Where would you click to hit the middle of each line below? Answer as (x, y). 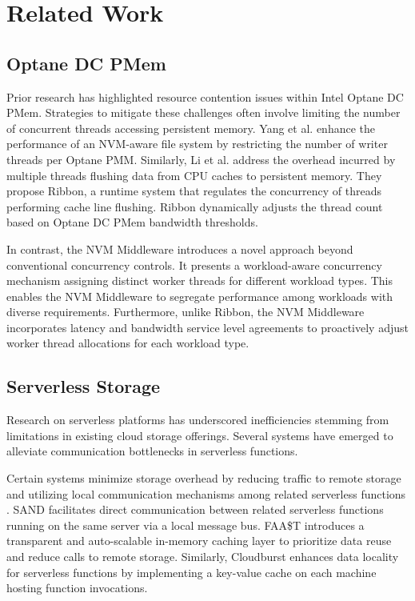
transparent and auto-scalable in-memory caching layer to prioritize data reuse (199, 541)
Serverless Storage (84, 386)
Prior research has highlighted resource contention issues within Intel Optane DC (205, 96)
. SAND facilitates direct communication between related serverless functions (195, 509)
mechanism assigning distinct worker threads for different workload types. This (200, 280)
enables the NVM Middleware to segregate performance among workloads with (200, 296)
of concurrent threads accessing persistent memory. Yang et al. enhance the (191, 128)
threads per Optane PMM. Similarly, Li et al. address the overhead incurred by (201, 159)
